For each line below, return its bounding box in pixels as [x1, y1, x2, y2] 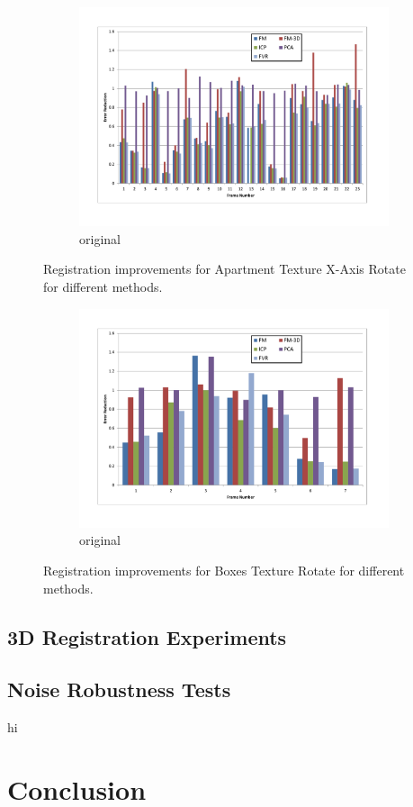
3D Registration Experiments [7, 622, 287, 650]
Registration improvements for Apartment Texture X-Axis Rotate [43, 259, 406, 278]
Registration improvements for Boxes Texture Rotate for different [43, 561, 405, 579]
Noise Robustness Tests [7, 676, 231, 703]
